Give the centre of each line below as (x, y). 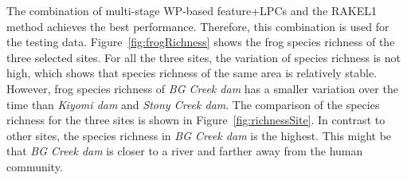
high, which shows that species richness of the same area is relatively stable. (192, 73)
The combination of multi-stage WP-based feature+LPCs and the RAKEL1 (192, 10)
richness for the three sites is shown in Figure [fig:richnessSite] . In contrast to (196, 120)
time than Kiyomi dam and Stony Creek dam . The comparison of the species (193, 104)
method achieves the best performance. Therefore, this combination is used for (198, 26)
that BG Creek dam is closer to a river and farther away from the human (185, 151)
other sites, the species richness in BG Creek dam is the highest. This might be (199, 135)
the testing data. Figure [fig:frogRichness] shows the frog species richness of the (201, 42)
